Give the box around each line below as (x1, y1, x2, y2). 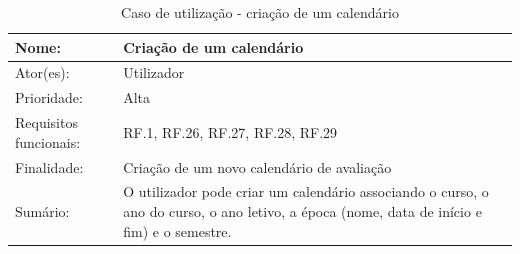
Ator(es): (15, 62, 70, 83)
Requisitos (15, 112, 78, 133)
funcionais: (15, 131, 81, 152)
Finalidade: (15, 156, 84, 177)
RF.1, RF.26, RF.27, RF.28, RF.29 (123, 121, 338, 142)
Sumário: (15, 201, 70, 221)
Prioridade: (15, 87, 83, 108)
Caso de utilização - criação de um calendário (121, 2, 399, 22)
